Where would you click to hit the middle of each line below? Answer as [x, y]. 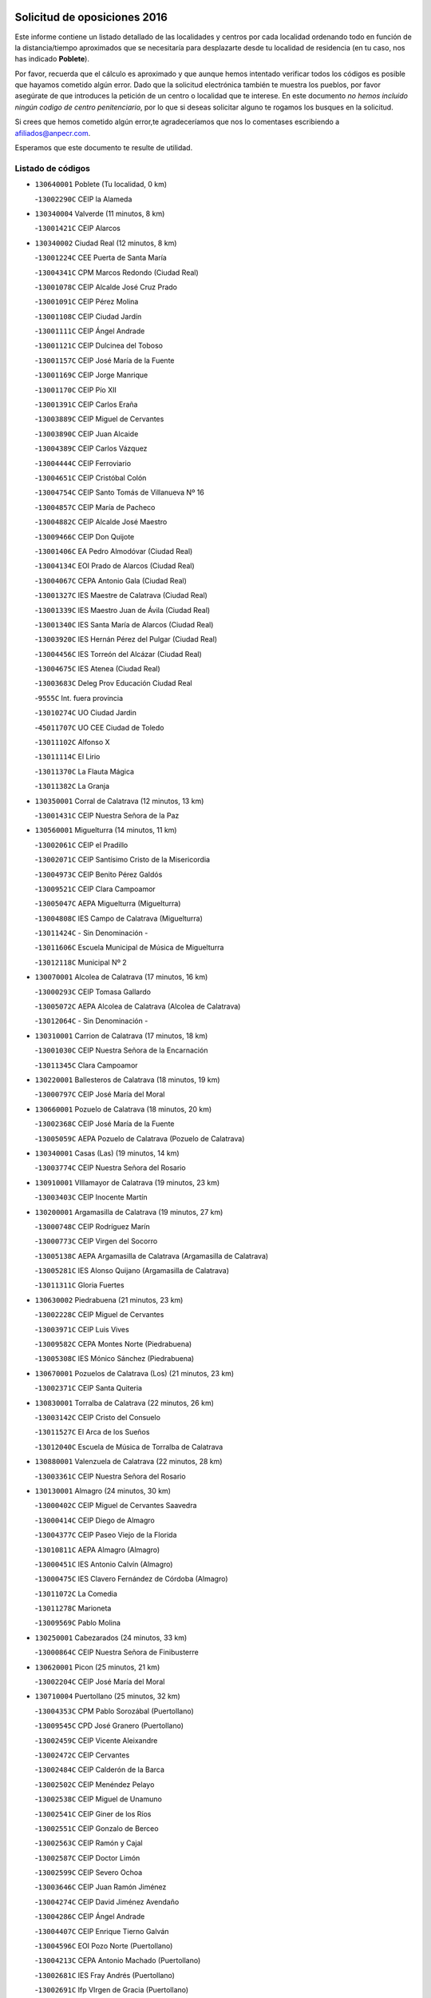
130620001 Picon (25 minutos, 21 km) [97, 1667]
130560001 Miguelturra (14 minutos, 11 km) [106, 830]
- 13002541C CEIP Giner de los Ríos [93, 1813]
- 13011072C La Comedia [76, 1594]
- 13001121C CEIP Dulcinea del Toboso [99, 346]
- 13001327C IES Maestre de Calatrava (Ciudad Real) [121, 595]
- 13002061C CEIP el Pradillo [81, 845]
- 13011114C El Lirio [67, 757]
